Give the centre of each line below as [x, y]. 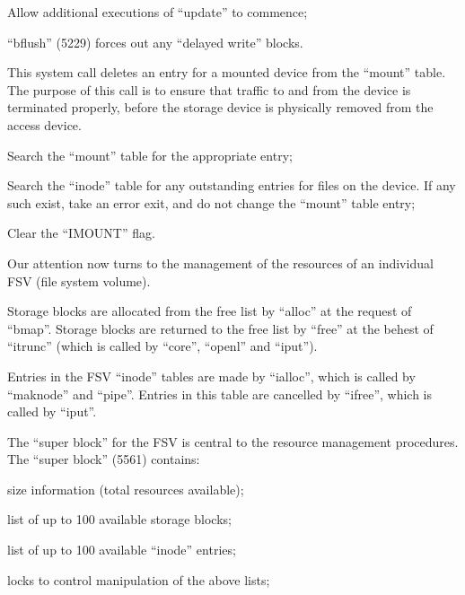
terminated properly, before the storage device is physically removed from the [220, 107]
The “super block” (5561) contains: [104, 459]
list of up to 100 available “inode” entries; [122, 550]
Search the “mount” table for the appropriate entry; [150, 155]
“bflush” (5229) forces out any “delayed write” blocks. [155, 42]
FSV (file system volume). [79, 280]
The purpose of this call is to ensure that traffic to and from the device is [209, 89]
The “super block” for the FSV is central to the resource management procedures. [233, 441]
